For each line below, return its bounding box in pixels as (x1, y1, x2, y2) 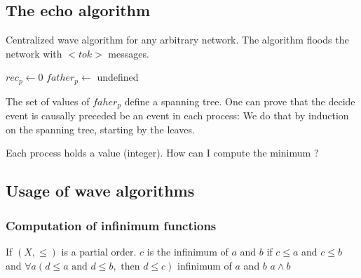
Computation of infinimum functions (6, 216, 217, 234)
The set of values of (6, 93, 90, 108)
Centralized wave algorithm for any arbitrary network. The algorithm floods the (6, 32, 349, 47)
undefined (97, 69, 139, 84)
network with (6, 46, 62, 60)
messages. (108, 46, 149, 60)
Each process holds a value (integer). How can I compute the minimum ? (6, 145, 319, 160)
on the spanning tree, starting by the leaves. (6, 121, 195, 136)
